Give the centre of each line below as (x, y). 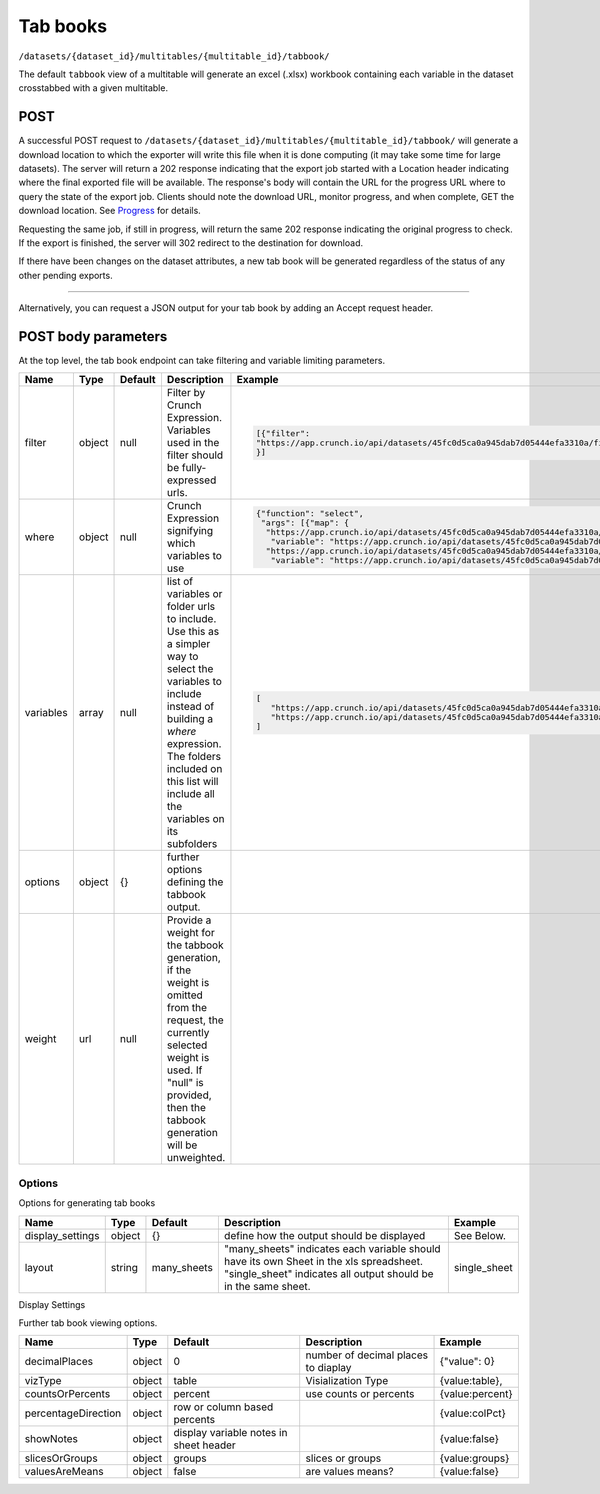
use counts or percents (360, 1394)
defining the (195, 882)
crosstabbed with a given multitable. (93, 88)
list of (180, 582)
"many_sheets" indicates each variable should (332, 1248)
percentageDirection (73, 1413)
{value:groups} (474, 1458)
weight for (190, 933)
